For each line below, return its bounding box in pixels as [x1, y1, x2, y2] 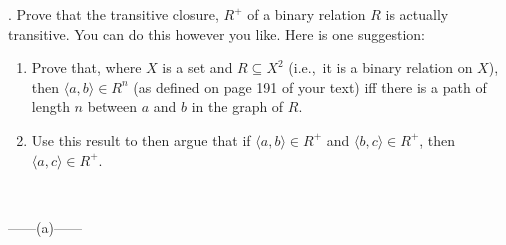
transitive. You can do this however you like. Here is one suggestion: [8, 23, 425, 44]
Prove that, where [31, 57, 142, 78]
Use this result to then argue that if [31, 129, 251, 150]
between [87, 96, 138, 117]
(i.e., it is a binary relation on [288, 57, 473, 78]
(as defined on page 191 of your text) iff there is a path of [133, 76, 487, 97]
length [31, 96, 70, 117]
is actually [385, 4, 449, 24]
